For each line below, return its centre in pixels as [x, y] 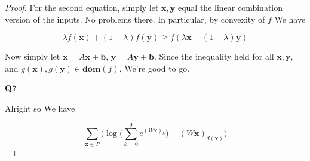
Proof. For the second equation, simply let [82, 7]
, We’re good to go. [154, 68]
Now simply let [33, 56]
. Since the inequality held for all [214, 56]
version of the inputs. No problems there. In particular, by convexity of [135, 19]
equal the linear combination [230, 7]
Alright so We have [40, 108]
